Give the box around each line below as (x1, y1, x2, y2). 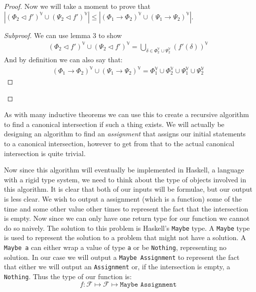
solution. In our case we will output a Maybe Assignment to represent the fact (4, 251, 240, 262)
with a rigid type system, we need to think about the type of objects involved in (4, 174, 247, 184)
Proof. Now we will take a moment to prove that (4, 1, 151, 11)
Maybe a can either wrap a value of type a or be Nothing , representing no (4, 242, 227, 252)
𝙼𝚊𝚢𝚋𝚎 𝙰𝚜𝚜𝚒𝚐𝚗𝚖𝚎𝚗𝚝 (120, 281, 177, 288)
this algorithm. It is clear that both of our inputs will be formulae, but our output (4, 184, 253, 194)
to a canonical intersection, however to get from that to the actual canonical (4, 138, 234, 149)
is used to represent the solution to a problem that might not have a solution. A (4, 232, 246, 243)
